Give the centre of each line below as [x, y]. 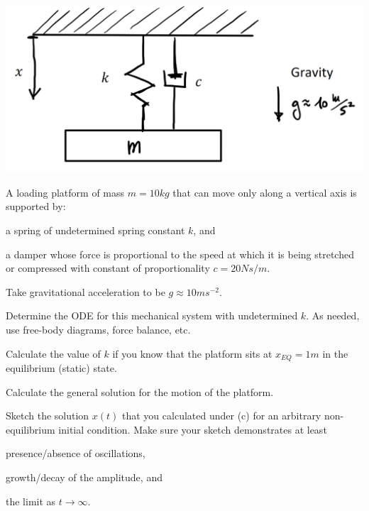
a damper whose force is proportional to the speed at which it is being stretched [180, 254]
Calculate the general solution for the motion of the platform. [140, 391]
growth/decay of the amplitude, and [84, 477]
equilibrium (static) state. [61, 368]
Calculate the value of [53, 353]
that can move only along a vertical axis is [265, 192]
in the [335, 353]
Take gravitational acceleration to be [86, 291]
